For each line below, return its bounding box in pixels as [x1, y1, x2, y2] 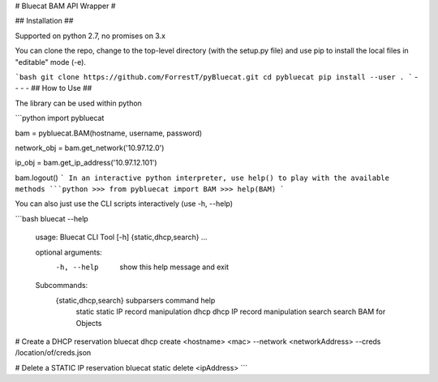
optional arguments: [35, 247, 103, 257]
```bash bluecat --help [15, 213, 88, 223]
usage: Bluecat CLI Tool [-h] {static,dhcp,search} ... [35, 232, 208, 243]
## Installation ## [15, 16, 74, 26]
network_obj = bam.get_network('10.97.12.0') [15, 143, 165, 152]
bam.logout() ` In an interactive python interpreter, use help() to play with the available [15, 173, 389, 182]
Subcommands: [35, 281, 88, 290]
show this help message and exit [119, 262, 229, 272]
